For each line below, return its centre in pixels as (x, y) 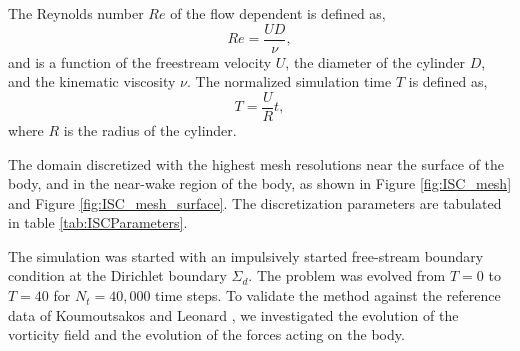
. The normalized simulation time (289, 81)
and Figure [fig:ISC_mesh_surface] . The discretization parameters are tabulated (255, 202)
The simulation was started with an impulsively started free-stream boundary (246, 255)
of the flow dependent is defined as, (278, 13)
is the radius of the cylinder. (150, 129)
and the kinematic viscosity (92, 81)
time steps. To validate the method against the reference (328, 295)
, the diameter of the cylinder (375, 61)
